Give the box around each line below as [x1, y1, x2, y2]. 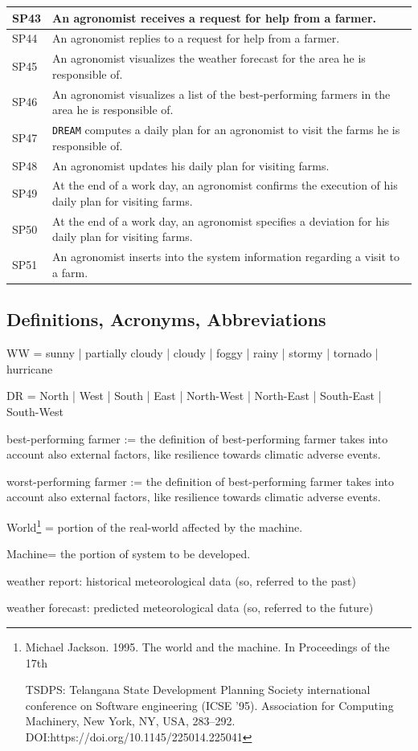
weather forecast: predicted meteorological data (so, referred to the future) [6, 599, 374, 616]
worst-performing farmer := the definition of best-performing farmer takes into [6, 472, 395, 489]
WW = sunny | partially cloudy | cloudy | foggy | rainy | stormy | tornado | [6, 345, 379, 361]
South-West [6, 402, 64, 419]
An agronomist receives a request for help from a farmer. [52, 9, 376, 26]
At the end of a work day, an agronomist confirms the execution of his [52, 177, 398, 194]
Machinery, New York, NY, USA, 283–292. [25, 712, 236, 729]
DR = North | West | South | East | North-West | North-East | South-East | [6, 387, 382, 404]
